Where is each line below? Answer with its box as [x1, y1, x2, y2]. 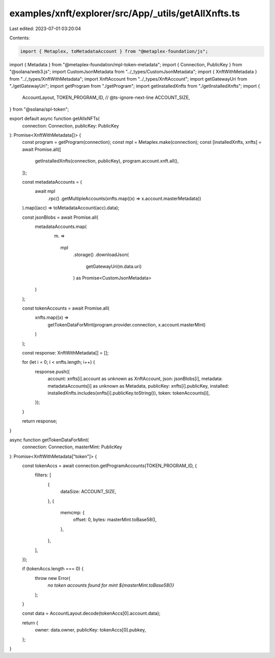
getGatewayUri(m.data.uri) [86, 263, 142, 269]
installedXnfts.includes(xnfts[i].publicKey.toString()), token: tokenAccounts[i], [47, 390, 210, 396]
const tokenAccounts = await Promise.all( [22, 305, 109, 311]
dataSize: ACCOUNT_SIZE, [60, 489, 117, 495]
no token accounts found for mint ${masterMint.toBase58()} [47, 582, 174, 589]
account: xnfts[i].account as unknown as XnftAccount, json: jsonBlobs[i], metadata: [47, 375, 223, 382]
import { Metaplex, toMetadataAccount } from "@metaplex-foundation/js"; [20, 48, 208, 54]
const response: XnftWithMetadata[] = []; [22, 350, 109, 356]
